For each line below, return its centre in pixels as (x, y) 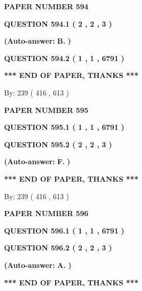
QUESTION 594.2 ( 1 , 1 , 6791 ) (64, 58)
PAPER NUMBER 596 (46, 213)
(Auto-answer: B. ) (38, 41)
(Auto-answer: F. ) (37, 161)
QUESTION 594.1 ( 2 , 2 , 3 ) (58, 23)
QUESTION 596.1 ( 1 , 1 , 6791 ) (64, 230)
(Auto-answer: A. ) (38, 265)
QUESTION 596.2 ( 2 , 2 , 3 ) (58, 248)
